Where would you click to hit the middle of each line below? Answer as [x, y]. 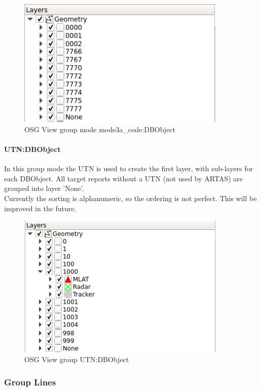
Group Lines [30, 382]
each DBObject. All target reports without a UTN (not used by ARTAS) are [124, 178]
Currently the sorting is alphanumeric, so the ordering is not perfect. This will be [130, 198]
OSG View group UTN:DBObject [77, 359]
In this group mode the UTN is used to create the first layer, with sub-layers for [129, 168]
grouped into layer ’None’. [44, 188]
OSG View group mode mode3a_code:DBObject [100, 129]
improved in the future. [40, 208]
